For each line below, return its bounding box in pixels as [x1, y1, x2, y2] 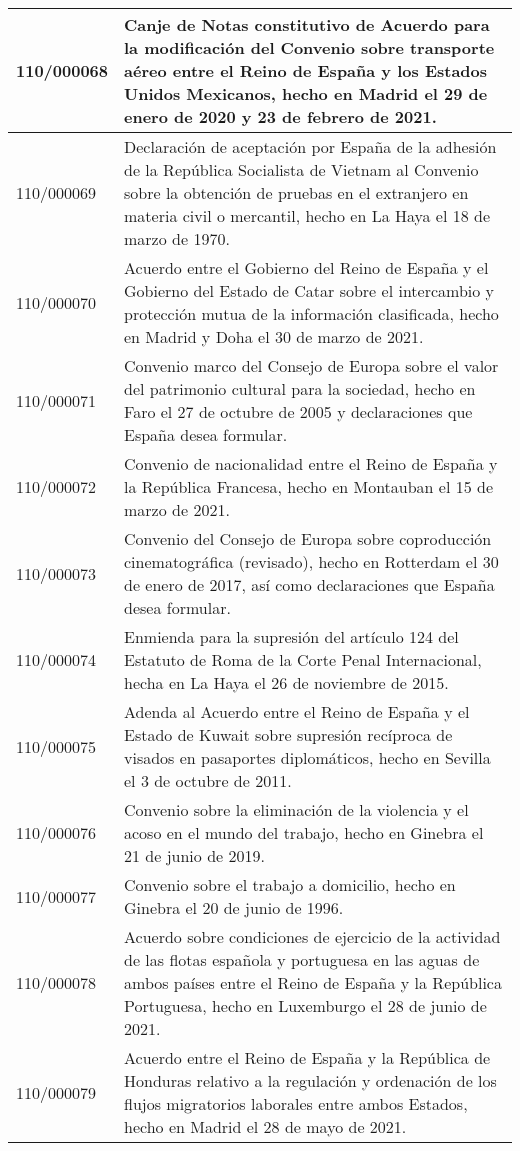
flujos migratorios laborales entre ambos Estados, [124, 1092, 468, 1115]
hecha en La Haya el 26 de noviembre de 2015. [124, 671, 449, 694]
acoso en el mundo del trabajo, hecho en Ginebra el [124, 821, 484, 844]
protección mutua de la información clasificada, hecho [124, 302, 499, 325]
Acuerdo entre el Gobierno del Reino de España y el [124, 256, 489, 279]
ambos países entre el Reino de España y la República [124, 971, 502, 994]
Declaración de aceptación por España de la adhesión [124, 135, 497, 158]
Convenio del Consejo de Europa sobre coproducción [124, 527, 492, 550]
